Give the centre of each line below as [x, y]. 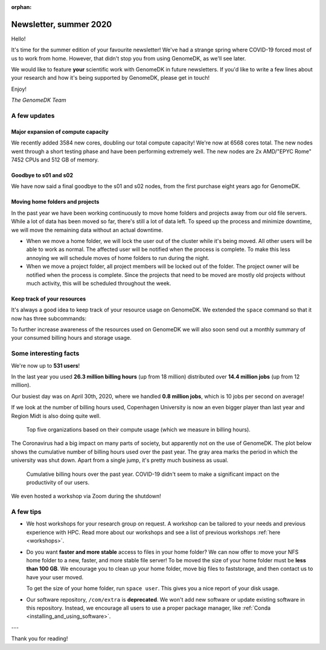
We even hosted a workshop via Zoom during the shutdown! [86, 496]
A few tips [26, 512]
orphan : [21, 7]
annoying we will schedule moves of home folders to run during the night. [118, 258]
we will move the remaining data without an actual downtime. [87, 230]
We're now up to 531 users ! [46, 365]
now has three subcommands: [49, 318]
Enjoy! [19, 89]
